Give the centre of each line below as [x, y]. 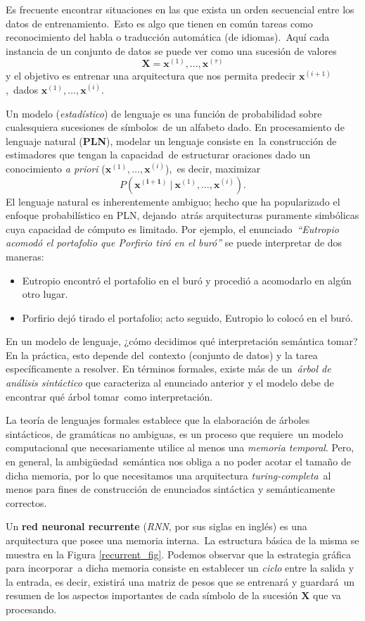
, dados [22, 89]
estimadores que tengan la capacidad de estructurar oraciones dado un [158, 155]
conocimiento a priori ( [56, 168]
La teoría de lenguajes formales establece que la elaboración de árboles [158, 420]
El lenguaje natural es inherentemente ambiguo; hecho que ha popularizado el [173, 201]
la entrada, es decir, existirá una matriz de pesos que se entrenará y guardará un [180, 581]
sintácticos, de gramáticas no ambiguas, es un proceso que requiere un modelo [174, 433]
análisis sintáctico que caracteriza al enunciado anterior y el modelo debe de [170, 383]
